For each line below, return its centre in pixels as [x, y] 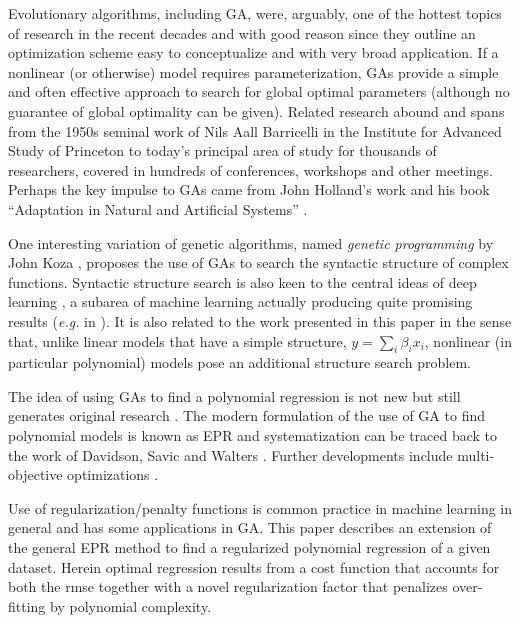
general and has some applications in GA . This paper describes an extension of [250, 527]
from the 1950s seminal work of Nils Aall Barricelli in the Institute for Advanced [255, 130]
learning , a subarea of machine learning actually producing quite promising [240, 301]
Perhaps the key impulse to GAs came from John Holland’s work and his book [249, 189]
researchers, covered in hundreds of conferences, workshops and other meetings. [250, 169]
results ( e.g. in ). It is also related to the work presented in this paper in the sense [260, 320]
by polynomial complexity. [131, 605]
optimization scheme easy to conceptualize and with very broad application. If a [253, 52]
